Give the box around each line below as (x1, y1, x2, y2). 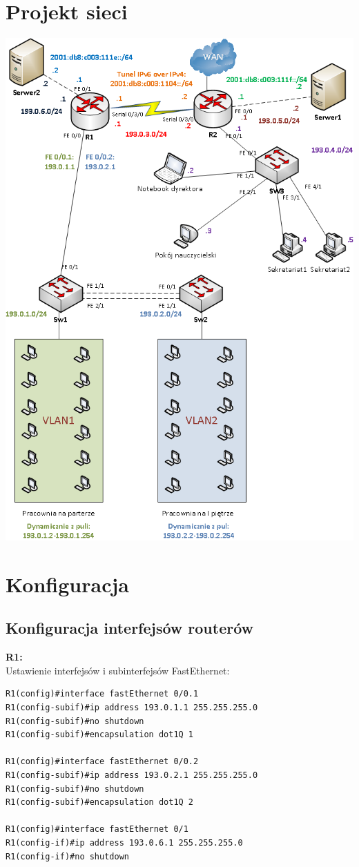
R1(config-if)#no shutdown (6, 851, 129, 861)
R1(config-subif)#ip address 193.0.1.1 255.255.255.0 (6, 703, 258, 713)
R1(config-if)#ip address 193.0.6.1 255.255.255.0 (6, 838, 243, 848)
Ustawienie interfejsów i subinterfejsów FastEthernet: (6, 663, 230, 677)
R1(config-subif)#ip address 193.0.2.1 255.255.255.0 (6, 770, 258, 781)
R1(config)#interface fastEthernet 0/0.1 (6, 689, 199, 699)
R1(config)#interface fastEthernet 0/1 (6, 824, 188, 835)
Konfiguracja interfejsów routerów (6, 617, 254, 639)
